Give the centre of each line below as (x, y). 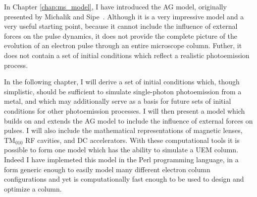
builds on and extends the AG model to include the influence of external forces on (128, 120)
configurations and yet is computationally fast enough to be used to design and (124, 179)
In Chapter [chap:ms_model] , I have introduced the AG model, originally (115, 6)
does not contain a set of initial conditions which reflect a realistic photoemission (127, 55)
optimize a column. (33, 188)
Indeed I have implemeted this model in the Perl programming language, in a (121, 159)
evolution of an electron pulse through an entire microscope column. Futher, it (123, 45)
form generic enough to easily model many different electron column (107, 169)
